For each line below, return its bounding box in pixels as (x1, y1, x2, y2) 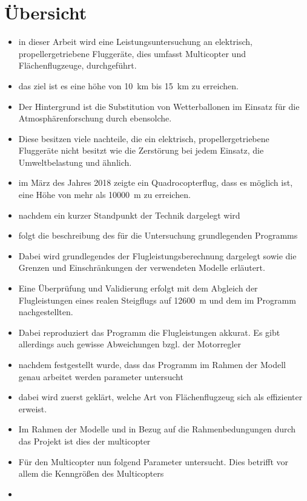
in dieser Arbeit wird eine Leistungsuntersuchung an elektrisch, (18, 35, 253, 48)
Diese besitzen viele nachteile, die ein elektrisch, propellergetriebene (18, 132, 269, 145)
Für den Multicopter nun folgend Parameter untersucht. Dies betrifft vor (18, 455, 289, 468)
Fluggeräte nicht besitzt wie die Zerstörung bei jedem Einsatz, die (18, 144, 264, 157)
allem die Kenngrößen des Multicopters (18, 467, 164, 480)
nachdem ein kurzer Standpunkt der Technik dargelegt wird (18, 208, 240, 221)
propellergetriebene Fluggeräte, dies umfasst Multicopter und (18, 47, 246, 60)
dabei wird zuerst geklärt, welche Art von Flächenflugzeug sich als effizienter (18, 390, 303, 403)
